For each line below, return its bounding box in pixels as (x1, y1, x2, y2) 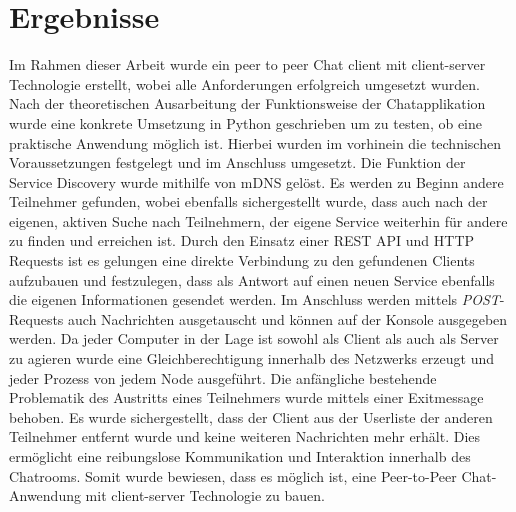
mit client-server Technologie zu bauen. (85, 485, 325, 506)
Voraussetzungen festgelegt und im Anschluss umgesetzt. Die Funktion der (9, 152, 466, 173)
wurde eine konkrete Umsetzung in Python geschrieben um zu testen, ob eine (9, 112, 483, 133)
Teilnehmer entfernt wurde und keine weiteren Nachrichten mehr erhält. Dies (9, 426, 481, 447)
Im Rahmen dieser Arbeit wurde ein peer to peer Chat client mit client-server (9, 54, 486, 75)
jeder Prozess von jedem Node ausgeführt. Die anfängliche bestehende (9, 367, 437, 388)
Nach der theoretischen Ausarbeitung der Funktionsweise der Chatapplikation (9, 93, 486, 114)
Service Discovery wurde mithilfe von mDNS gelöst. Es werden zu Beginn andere (9, 171, 504, 192)
